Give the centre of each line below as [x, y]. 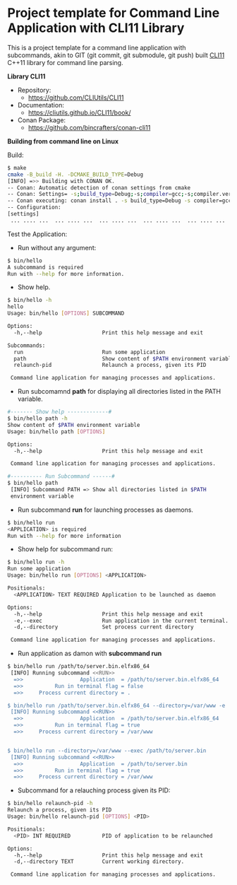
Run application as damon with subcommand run [90, 654]
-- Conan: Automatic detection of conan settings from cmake [99, 188]
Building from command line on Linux [63, 141]
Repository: [34, 90]
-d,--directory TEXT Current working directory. [99, 862]
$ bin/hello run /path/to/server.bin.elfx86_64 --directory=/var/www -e [116, 705]
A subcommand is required [45, 267]
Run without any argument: [57, 247]
